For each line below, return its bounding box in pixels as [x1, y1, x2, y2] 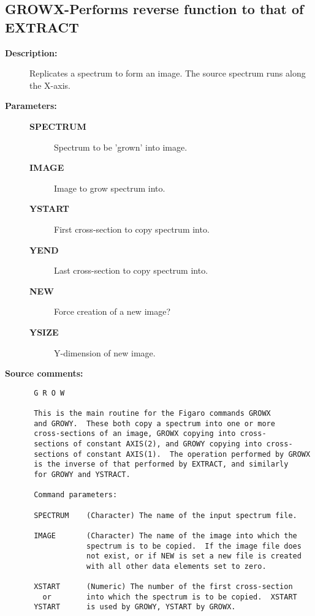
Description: [5, 46, 58, 59]
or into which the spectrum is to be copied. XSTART [42, 592, 297, 601]
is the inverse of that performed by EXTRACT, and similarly [34, 460, 289, 469]
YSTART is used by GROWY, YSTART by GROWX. [34, 603, 236, 612]
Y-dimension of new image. [54, 346, 156, 359]
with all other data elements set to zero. [86, 562, 267, 571]
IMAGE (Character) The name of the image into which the [34, 531, 297, 540]
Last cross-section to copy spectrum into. [54, 264, 208, 277]
